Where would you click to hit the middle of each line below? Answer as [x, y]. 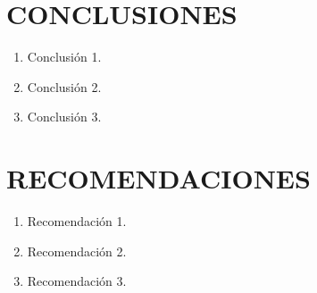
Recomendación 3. [77, 281]
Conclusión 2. [64, 86]
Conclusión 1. [64, 57]
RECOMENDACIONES [158, 178]
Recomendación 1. [77, 221]
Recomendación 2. [77, 251]
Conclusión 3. [64, 117]
